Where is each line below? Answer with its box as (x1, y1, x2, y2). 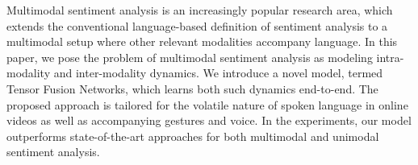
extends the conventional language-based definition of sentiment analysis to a (6, 17, 388, 34)
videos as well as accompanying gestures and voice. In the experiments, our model (6, 112, 412, 129)
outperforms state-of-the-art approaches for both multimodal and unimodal (6, 127, 379, 144)
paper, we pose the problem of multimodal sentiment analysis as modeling (6, 48, 373, 65)
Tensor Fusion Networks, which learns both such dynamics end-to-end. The (6, 80, 378, 97)
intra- (376, 48, 404, 65)
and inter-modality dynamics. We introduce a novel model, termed (53, 64, 383, 81)
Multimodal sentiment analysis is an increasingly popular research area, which (6, 2, 393, 18)
